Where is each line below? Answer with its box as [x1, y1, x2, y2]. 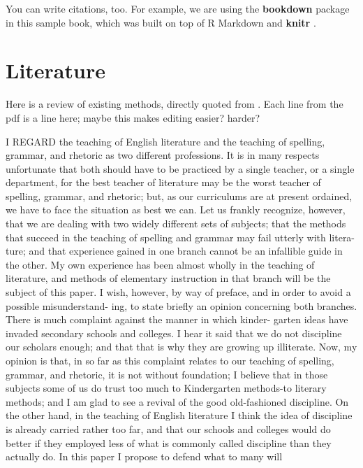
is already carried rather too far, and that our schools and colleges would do [6, 421, 331, 436]
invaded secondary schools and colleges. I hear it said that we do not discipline [6, 325, 342, 340]
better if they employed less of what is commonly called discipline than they [6, 435, 332, 450]
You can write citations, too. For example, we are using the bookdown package [6, 1, 350, 15]
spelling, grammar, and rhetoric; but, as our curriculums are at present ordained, [6, 188, 353, 203]
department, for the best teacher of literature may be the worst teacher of [6, 175, 321, 190]
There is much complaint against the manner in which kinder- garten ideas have [6, 312, 348, 327]
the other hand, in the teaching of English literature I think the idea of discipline [6, 408, 353, 423]
